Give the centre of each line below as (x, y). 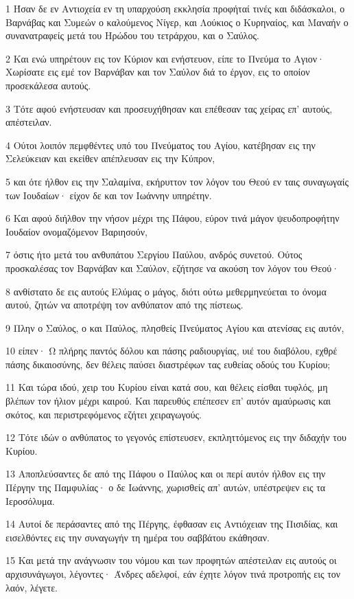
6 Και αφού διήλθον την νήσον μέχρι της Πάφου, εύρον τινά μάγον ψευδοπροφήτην (173, 218)
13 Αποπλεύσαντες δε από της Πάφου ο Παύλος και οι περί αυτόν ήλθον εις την (166, 474)
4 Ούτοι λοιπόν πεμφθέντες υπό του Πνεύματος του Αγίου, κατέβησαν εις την (161, 145)
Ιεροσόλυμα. (30, 500)
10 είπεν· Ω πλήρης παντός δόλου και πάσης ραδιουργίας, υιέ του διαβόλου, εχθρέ (172, 351)
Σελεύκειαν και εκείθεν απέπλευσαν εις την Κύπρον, (110, 158)
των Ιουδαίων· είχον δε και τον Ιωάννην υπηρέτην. (109, 195)
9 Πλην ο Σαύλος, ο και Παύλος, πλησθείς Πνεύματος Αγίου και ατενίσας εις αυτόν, (175, 327)
